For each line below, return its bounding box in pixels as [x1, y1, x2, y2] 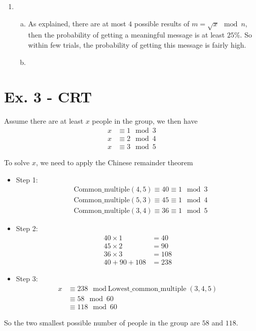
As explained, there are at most [28, 18, 126, 28]
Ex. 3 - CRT [4, 86, 92, 107]
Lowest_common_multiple [108, 285, 187, 292]
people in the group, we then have [92, 116, 198, 126]
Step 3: [16, 273, 38, 283]
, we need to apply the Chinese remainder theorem [35, 157, 193, 167]
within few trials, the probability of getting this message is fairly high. [28, 39, 246, 50]
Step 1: [16, 174, 38, 185]
